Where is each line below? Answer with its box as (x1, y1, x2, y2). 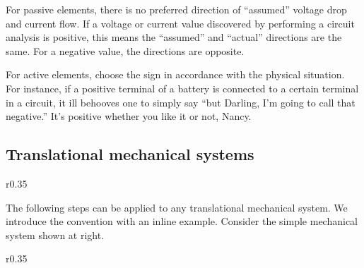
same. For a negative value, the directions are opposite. (6, 43, 245, 58)
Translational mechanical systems (6, 143, 254, 165)
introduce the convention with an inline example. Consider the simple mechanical (6, 214, 358, 229)
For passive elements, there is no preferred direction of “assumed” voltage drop (6, 2, 347, 16)
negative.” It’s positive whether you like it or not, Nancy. (6, 109, 252, 123)
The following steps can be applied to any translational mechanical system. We (6, 200, 348, 214)
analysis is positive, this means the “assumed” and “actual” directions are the (6, 30, 342, 44)
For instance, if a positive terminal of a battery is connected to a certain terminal (6, 80, 359, 95)
